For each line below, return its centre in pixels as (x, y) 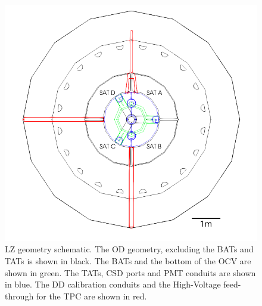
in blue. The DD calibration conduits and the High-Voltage (113, 284)
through (19, 296)
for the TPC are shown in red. (91, 296)
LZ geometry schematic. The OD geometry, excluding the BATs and (129, 249)
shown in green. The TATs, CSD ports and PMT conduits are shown (130, 272)
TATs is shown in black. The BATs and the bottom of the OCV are (128, 261)
